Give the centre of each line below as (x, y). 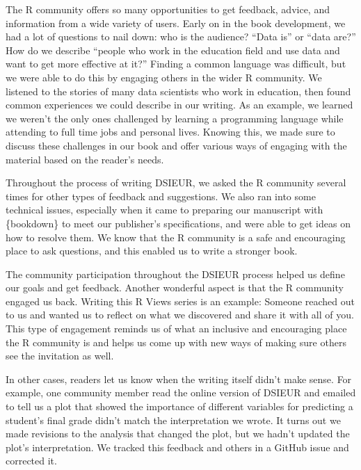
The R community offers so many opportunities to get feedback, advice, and (168, 9)
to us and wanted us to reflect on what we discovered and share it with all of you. (180, 315)
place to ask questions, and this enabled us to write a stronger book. (152, 251)
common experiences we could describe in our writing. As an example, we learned (179, 105)
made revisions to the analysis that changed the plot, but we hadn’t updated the (178, 433)
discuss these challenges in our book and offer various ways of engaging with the (176, 145)
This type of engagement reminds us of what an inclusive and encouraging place (176, 329)
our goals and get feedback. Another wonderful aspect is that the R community (175, 287)
